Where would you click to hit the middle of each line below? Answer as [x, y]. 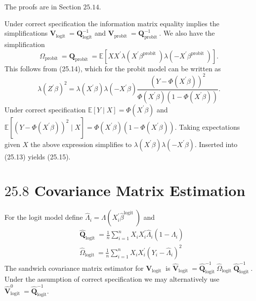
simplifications [26, 33]
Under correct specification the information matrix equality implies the [112, 23]
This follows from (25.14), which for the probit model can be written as [113, 68]
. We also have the [187, 33]
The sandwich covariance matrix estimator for [74, 268]
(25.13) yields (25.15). [38, 156]
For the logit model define [44, 217]
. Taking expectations [207, 126]
